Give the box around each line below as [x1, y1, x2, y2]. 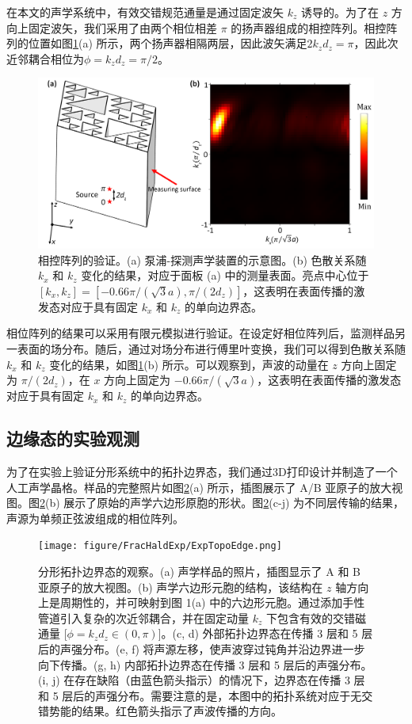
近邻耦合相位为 [6, 50, 84, 67]
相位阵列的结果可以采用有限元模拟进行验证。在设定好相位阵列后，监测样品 [6, 325, 395, 341]
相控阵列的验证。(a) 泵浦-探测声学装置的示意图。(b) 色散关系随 [38, 251, 367, 268]
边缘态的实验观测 [6, 426, 139, 451]
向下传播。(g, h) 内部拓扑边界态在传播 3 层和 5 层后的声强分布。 [38, 656, 372, 673]
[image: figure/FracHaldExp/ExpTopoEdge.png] [38, 540, 282, 552]
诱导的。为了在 [300, 4, 379, 20]
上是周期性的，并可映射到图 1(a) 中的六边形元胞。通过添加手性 [38, 594, 365, 611]
